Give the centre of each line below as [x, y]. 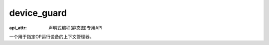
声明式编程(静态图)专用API [75, 28]
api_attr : [18, 28]
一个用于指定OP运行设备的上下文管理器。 [52, 37]
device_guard [38, 13]
